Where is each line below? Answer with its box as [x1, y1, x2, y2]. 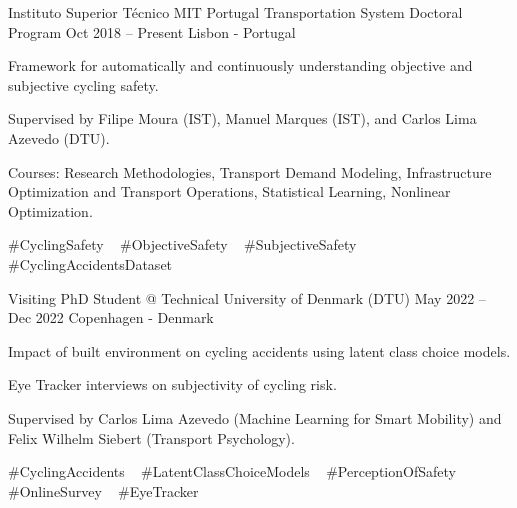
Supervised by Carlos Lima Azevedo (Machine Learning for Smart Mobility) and [8, 407, 502, 428]
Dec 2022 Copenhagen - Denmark [8, 307, 214, 328]
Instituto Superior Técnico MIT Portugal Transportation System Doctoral [8, 2, 463, 22]
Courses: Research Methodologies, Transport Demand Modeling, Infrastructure [8, 161, 492, 182]
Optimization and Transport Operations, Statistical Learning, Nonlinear [8, 181, 451, 202]
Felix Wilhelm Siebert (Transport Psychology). [8, 427, 295, 448]
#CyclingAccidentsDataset [8, 253, 173, 274]
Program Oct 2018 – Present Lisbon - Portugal [8, 21, 296, 42]
